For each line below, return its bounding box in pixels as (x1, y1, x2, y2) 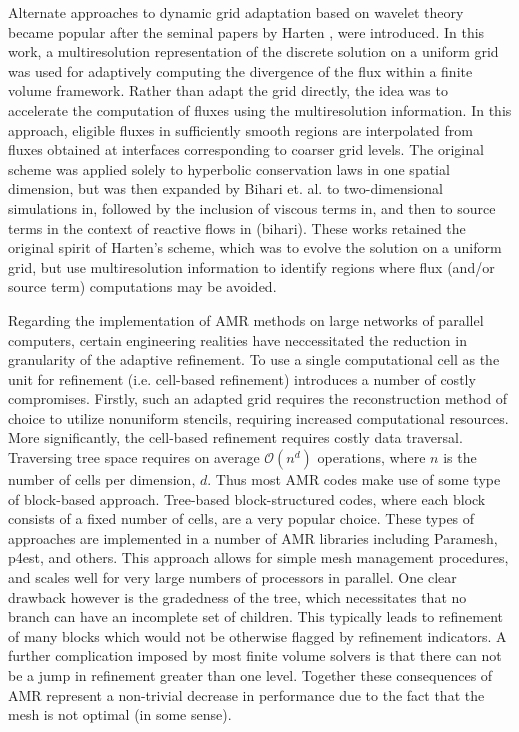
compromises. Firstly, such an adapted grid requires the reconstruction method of (8, 388, 508, 409)
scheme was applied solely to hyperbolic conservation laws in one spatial (8, 158, 450, 179)
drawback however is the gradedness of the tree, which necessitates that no (8, 586, 467, 607)
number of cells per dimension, (8, 469, 196, 490)
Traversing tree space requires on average (8, 447, 260, 468)
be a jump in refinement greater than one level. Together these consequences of (8, 665, 493, 685)
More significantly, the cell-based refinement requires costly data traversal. (8, 427, 463, 448)
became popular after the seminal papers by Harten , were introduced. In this (8, 21, 485, 42)
